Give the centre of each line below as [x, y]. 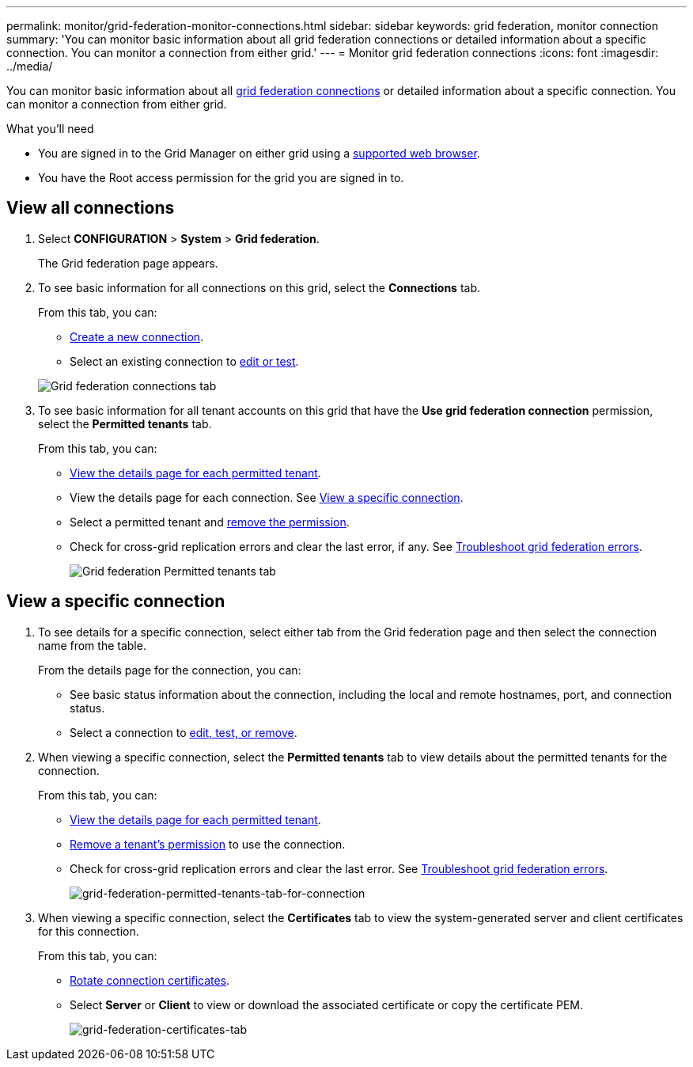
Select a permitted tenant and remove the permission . [210, 522]
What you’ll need [50, 129]
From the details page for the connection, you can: [170, 670]
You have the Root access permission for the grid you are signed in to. [221, 178]
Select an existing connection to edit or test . [184, 361]
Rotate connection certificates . [150, 980]
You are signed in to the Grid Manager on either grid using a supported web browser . [259, 153]
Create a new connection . [137, 336]
